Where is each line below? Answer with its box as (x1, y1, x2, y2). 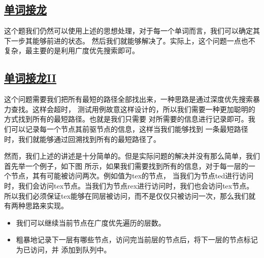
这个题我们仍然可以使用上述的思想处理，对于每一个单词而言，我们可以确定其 (4, 25, 260, 36)
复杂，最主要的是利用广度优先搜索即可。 (4, 45, 139, 56)
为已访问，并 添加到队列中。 (16, 244, 111, 254)
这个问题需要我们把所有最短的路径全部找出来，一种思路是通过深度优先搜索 (4, 94, 253, 104)
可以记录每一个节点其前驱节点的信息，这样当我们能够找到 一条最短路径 (11, 123, 248, 134)
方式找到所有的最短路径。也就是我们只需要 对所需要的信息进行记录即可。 (4, 114, 248, 124)
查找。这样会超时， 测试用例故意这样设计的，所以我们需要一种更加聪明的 (11, 103, 255, 114)
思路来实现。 (25, 200, 68, 211)
